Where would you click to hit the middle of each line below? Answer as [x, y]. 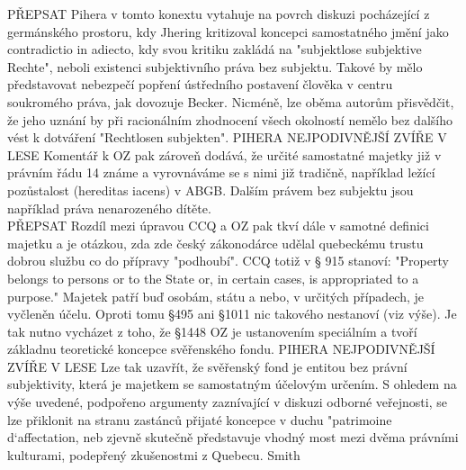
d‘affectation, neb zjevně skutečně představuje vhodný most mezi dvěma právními [233, 437]
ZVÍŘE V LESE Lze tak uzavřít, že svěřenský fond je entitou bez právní [207, 366]
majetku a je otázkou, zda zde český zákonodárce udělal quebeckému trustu [215, 243]
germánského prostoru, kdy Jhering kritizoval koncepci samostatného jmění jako [228, 31]
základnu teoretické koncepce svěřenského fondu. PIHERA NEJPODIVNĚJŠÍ [221, 349]
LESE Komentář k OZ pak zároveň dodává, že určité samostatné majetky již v [224, 154]
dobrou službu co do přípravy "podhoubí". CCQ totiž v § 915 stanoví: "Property [228, 261]
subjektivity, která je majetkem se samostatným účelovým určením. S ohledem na [232, 384]
